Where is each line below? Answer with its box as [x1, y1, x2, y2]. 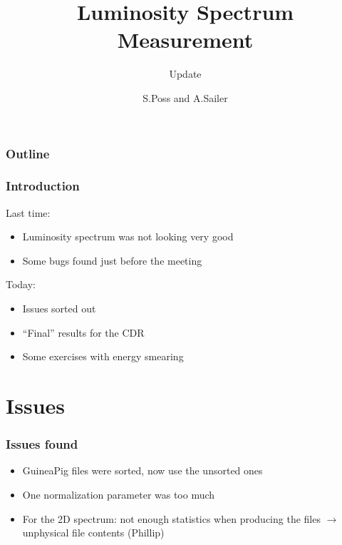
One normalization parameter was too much [22, 487, 215, 501]
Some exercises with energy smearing [22, 349, 184, 364]
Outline [6, 144, 50, 162]
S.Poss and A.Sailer [142, 90, 228, 105]
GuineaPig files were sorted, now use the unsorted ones [22, 463, 263, 478]
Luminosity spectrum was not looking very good [22, 229, 234, 244]
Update [169, 66, 202, 81]
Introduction [6, 177, 80, 195]
